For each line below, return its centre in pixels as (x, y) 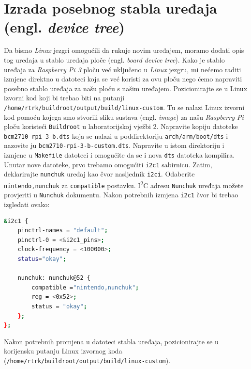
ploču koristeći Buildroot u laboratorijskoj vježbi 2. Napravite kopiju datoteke (121, 126)
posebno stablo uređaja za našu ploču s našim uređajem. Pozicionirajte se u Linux (126, 88)
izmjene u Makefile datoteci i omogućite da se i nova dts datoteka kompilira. (119, 155)
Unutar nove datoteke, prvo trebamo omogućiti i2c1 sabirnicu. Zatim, (108, 164)
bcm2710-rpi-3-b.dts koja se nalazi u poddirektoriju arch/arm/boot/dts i (116, 136)
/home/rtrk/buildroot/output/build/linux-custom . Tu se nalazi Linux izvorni (124, 107)
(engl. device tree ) (64, 27)
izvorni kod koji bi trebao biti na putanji (64, 98)
